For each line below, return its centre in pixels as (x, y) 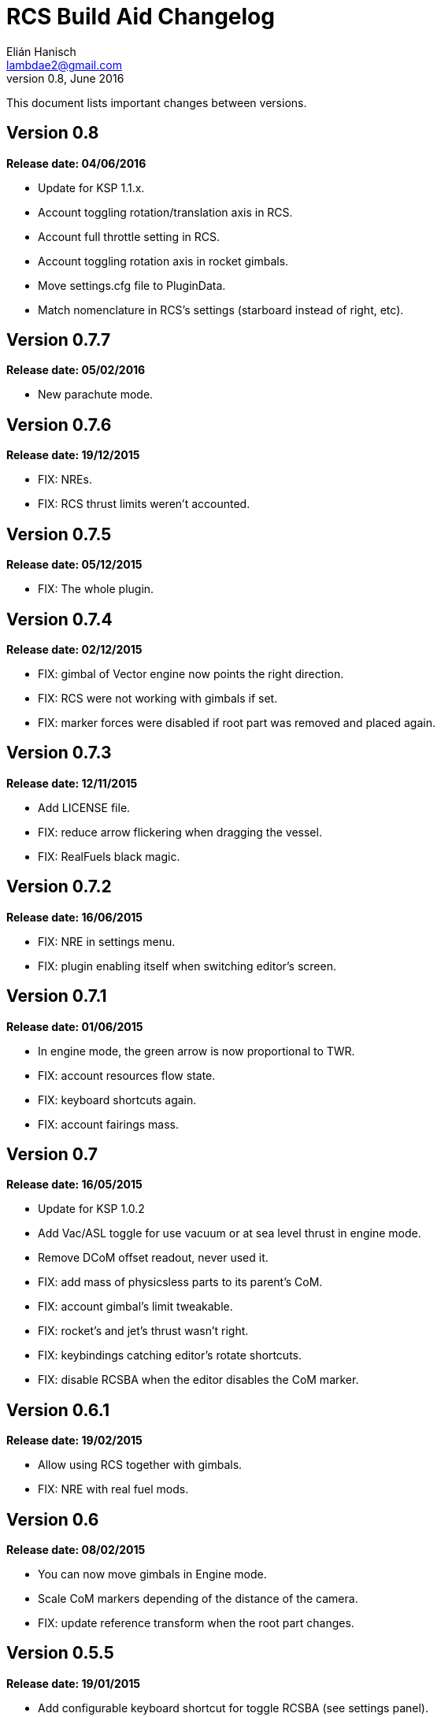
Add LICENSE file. (84, 807)
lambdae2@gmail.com (64, 65)
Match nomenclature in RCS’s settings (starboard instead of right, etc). (221, 310)
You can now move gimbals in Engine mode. (152, 1574)
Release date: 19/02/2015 (74, 1441)
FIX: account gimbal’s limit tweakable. (135, 1307)
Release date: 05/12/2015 (74, 565)
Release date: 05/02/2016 (76, 370)
